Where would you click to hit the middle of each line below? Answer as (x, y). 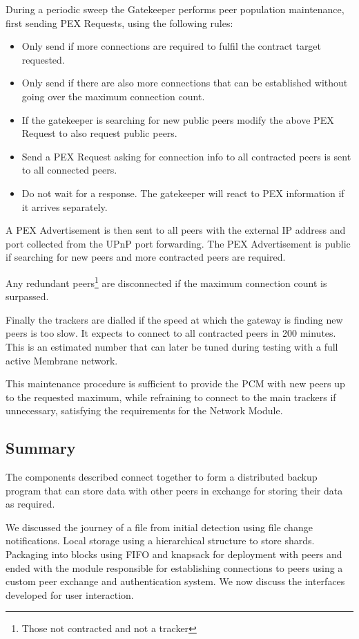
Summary (41, 448)
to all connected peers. (69, 170)
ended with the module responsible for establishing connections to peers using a (174, 567)
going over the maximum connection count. (113, 96)
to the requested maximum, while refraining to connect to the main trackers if (171, 397)
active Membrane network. (62, 360)
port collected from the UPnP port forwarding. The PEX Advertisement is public (178, 243)
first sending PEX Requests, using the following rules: (119, 22)
